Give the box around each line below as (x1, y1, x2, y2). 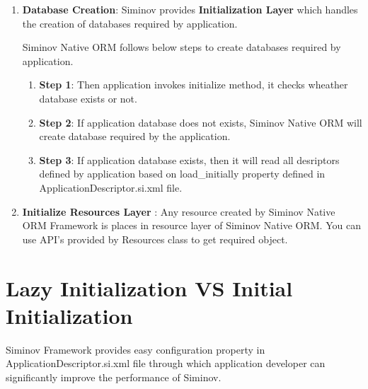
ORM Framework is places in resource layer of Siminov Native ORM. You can (22, 218, 361, 233)
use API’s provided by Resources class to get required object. (22, 231, 288, 246)
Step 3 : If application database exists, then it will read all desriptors (39, 152, 340, 167)
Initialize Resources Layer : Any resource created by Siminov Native (22, 204, 335, 219)
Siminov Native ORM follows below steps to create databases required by (22, 40, 341, 54)
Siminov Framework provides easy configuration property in (6, 342, 265, 356)
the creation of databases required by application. (22, 16, 238, 30)
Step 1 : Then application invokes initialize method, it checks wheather (39, 77, 348, 92)
